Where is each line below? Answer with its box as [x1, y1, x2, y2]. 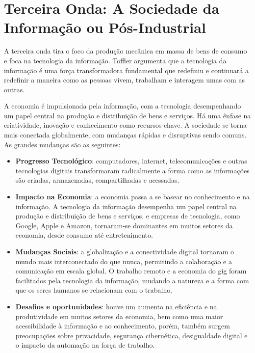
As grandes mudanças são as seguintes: [4, 139, 121, 149]
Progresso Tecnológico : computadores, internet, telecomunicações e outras [15, 156, 247, 166]
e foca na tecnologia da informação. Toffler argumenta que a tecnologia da [4, 55, 227, 65]
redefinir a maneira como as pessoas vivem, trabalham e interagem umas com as [4, 75, 245, 85]
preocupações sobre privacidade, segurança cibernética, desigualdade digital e [15, 330, 248, 340]
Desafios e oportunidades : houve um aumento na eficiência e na [15, 301, 217, 311]
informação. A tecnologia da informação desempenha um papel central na [15, 201, 237, 211]
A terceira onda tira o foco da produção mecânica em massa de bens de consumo [4, 46, 247, 56]
